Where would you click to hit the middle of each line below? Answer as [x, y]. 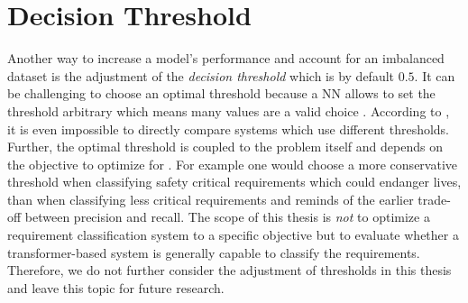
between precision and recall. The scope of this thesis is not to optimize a [227, 217]
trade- [434, 199]
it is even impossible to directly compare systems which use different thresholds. [229, 129]
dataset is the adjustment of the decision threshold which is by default [201, 75]
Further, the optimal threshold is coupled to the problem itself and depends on [225, 147]
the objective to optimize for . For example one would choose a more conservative [233, 164]
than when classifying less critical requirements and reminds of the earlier [211, 199]
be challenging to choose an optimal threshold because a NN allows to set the [221, 93]
